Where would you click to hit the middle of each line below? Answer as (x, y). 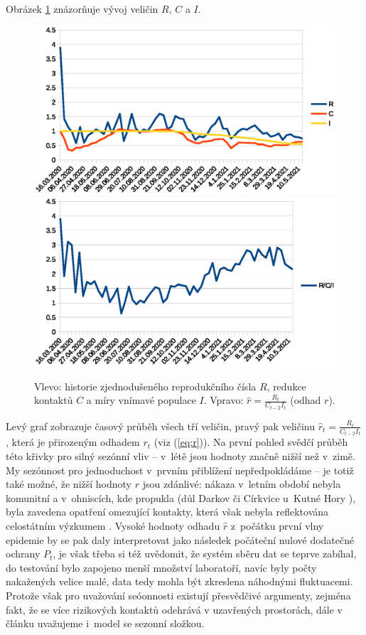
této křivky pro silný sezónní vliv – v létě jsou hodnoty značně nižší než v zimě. (181, 456)
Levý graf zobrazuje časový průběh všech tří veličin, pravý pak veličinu (160, 426)
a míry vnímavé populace (141, 400)
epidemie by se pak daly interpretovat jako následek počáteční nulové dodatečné (180, 539)
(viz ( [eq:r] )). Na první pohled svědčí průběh (251, 442)
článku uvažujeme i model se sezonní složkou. (105, 623)
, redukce (286, 386)
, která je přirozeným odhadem (73, 442)
